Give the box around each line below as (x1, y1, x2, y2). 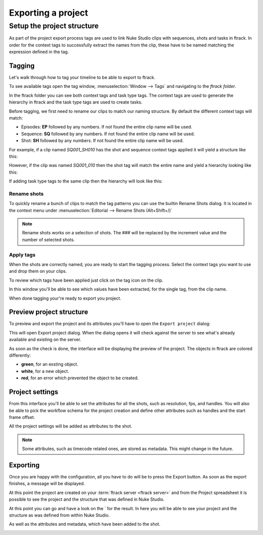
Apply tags (9, 251, 36, 258)
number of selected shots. (22, 237, 75, 243)
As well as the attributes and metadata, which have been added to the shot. (9, 521, 161, 527)
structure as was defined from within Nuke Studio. (9, 512, 110, 518)
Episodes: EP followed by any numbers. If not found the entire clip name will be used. (21, 124, 192, 130)
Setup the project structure (9, 21, 99, 30)
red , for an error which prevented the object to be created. (21, 375, 139, 381)
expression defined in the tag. (9, 49, 69, 55)
